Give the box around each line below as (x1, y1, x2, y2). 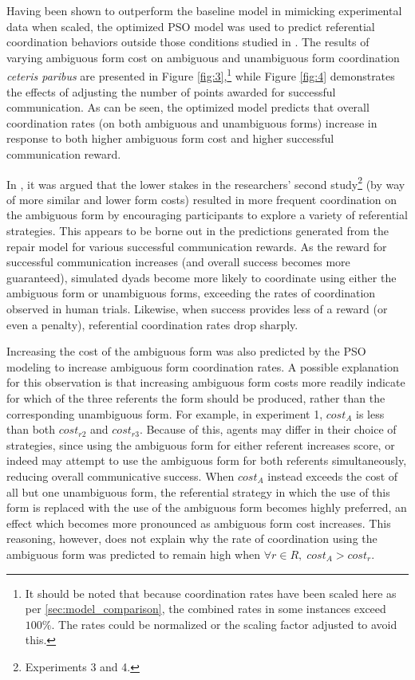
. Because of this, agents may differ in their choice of (139, 421, 397, 438)
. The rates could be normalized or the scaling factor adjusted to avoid (51, 615, 397, 632)
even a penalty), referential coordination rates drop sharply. (6, 316, 298, 332)
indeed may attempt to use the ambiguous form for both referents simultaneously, (6, 452, 407, 469)
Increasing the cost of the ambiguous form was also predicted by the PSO (6, 343, 366, 360)
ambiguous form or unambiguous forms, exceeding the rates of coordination (6, 285, 376, 301)
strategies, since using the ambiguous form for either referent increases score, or (6, 436, 395, 453)
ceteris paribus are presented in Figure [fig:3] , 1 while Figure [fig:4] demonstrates (6, 65, 395, 85)
